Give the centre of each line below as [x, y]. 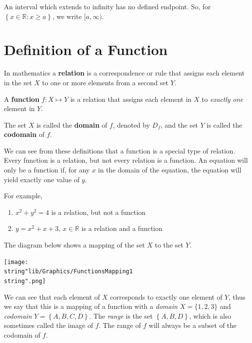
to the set [169, 245]
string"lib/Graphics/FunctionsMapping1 [68, 272]
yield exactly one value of [42, 179]
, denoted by [131, 124]
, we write [67, 16]
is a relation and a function [122, 228]
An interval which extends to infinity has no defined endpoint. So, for [107, 6]
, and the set [179, 124]
